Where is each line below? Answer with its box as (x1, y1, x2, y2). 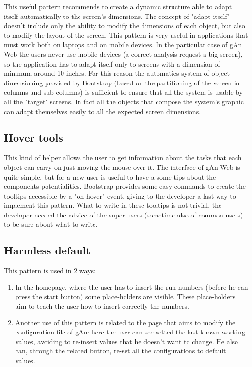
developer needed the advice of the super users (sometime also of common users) (4, 209, 243, 219)
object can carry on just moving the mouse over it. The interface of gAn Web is (4, 162, 240, 172)
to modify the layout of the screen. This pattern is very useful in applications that (4, 30, 248, 40)
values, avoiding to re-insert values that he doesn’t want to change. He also (15, 336, 238, 346)
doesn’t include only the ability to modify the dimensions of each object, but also (4, 20, 245, 31)
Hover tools (4, 130, 63, 145)
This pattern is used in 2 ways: (4, 266, 95, 276)
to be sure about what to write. (4, 219, 98, 229)
